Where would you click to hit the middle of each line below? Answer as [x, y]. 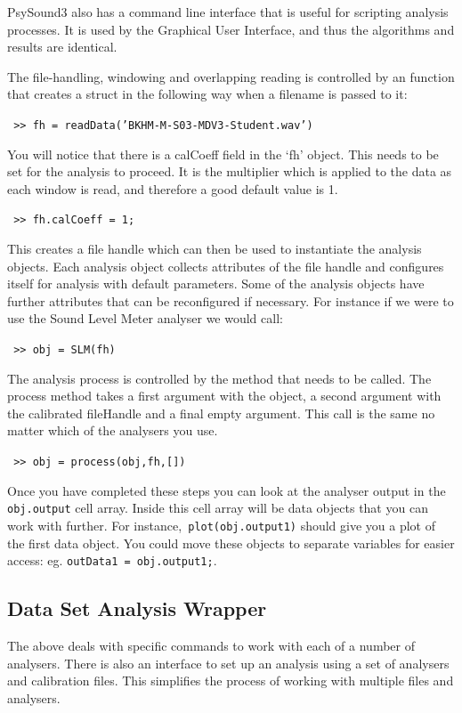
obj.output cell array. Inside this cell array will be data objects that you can [218, 508]
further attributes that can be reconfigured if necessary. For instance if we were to [231, 300]
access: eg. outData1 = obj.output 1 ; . [112, 560]
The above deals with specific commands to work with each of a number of [211, 646]
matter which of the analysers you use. [113, 430]
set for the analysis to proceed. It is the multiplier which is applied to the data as [230, 171]
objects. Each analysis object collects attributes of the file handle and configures [226, 266]
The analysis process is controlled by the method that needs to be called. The [219, 378]
